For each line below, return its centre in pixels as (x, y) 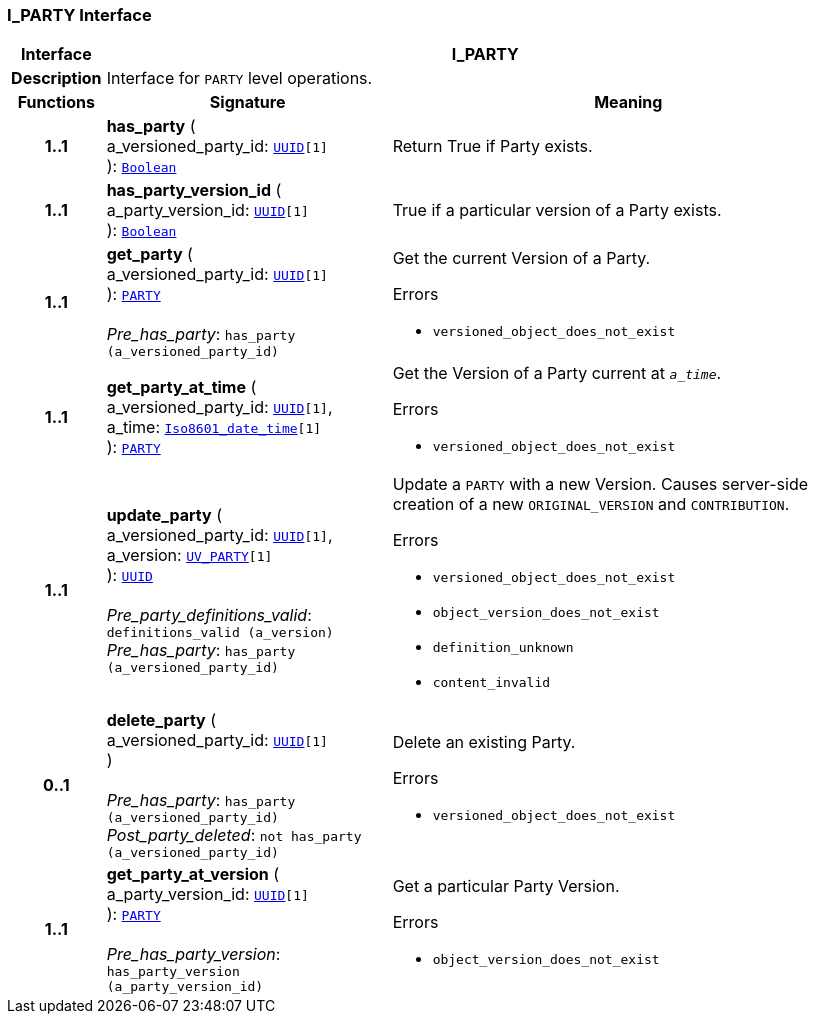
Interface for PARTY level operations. (239, 78)
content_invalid (491, 683)
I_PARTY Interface (79, 15)
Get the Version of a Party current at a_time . (557, 373)
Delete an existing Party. (484, 741)
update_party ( (164, 515)
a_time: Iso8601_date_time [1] (214, 426)
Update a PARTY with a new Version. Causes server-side (600, 484)
